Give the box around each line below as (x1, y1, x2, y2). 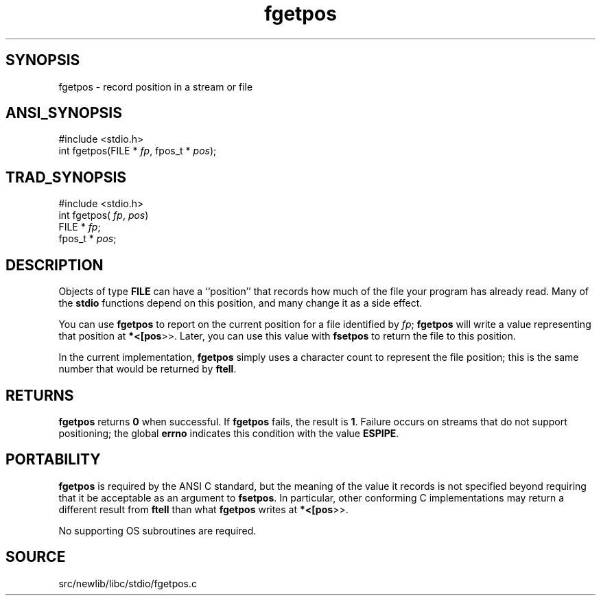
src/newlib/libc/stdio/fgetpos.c (58, 577, 198, 589)
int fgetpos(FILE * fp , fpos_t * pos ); (58, 145, 217, 157)
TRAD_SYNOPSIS (5, 168, 127, 186)
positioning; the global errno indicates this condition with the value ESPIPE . (58, 427, 399, 439)
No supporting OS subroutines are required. (58, 524, 257, 537)
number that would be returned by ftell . (58, 363, 237, 375)
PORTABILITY (5, 451, 101, 469)
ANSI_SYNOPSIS (5, 104, 122, 122)
